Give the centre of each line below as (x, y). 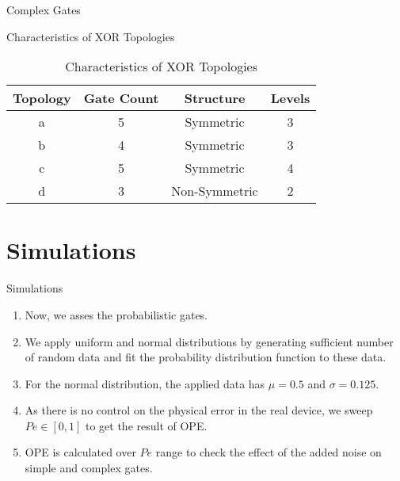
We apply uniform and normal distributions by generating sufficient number (209, 341)
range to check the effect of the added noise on (269, 452)
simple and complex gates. (89, 468)
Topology (42, 98)
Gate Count (121, 98)
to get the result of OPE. (146, 425)
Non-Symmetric (215, 191)
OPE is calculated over (80, 452)
